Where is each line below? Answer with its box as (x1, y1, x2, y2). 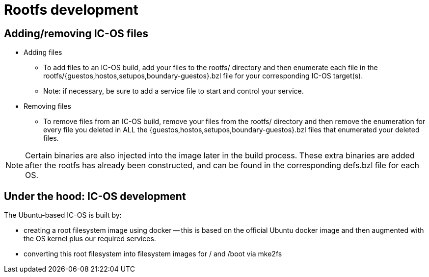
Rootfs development (4, 1, 138, 18)
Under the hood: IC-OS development (4, 190, 186, 202)
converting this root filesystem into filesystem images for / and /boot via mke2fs (24, 250, 282, 258)
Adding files (24, 48, 62, 57)
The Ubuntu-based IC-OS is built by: (4, 211, 122, 220)
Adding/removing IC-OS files (4, 27, 149, 40)
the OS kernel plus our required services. (24, 234, 156, 243)
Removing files (24, 102, 71, 111)
